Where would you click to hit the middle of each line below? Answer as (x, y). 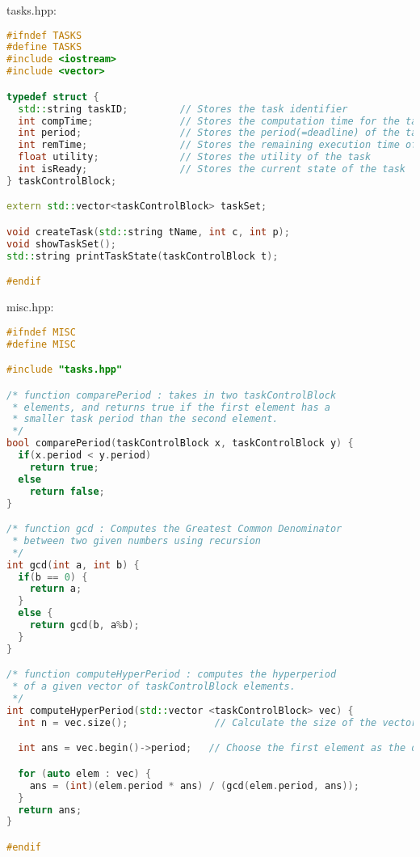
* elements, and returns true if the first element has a (171, 407)
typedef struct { (53, 97)
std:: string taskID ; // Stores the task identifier (183, 109)
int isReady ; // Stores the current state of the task (212, 169)
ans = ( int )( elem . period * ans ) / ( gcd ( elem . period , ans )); (194, 785)
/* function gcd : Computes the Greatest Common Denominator (174, 529)
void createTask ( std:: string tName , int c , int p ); (148, 232)
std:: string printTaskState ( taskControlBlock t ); (143, 256)
